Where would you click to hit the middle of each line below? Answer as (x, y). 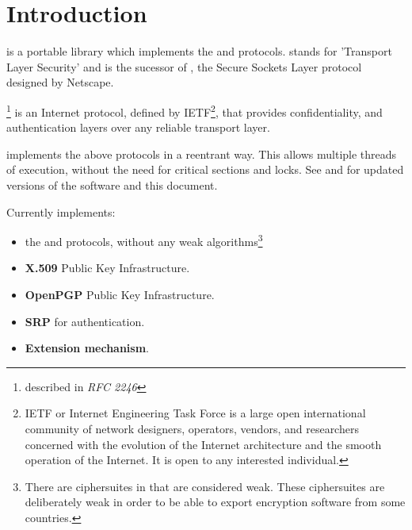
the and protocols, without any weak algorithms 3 (144, 240)
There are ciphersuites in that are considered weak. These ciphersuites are (205, 486)
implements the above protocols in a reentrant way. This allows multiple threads (202, 154)
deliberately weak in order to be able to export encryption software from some (215, 502)
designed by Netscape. (60, 82)
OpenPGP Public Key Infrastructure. (120, 294)
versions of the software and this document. (112, 184)
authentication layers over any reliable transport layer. (138, 127)
